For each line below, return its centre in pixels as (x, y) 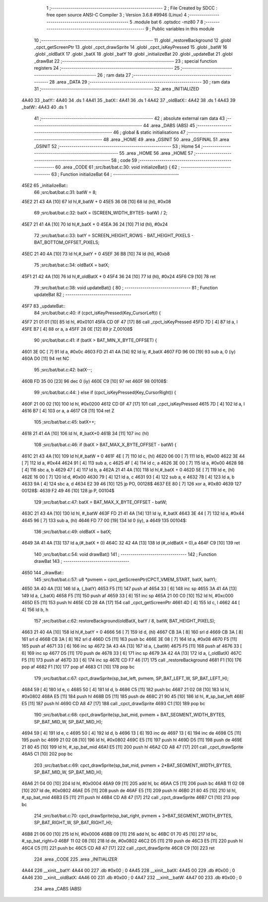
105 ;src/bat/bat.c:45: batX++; (65, 422)
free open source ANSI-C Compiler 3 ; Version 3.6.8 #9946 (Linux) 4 (117, 15)
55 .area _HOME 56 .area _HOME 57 (156, 153)
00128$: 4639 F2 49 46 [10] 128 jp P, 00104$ (68, 491)
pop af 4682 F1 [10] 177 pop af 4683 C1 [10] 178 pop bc (78, 667)
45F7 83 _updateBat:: (43, 306)
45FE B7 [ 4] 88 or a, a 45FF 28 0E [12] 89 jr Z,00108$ (77, 329)
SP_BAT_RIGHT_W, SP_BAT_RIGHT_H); (73, 822)
